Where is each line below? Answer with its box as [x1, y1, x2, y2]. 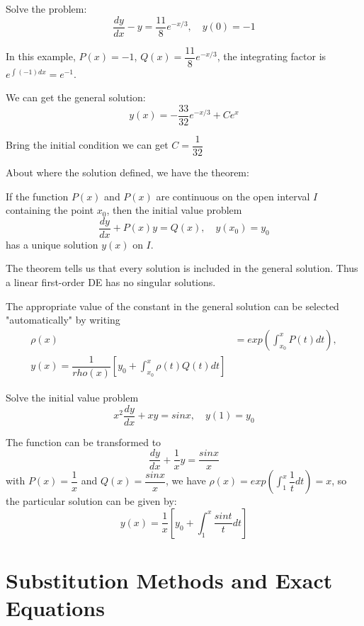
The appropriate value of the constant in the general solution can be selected [6, 298, 339, 313]
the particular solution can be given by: [6, 494, 177, 508]
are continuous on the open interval [156, 188, 310, 203]
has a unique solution [6, 237, 98, 251]
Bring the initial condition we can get [6, 137, 169, 152]
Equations [6, 593, 105, 622]
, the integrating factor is [217, 49, 326, 64]
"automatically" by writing [6, 312, 120, 327]
